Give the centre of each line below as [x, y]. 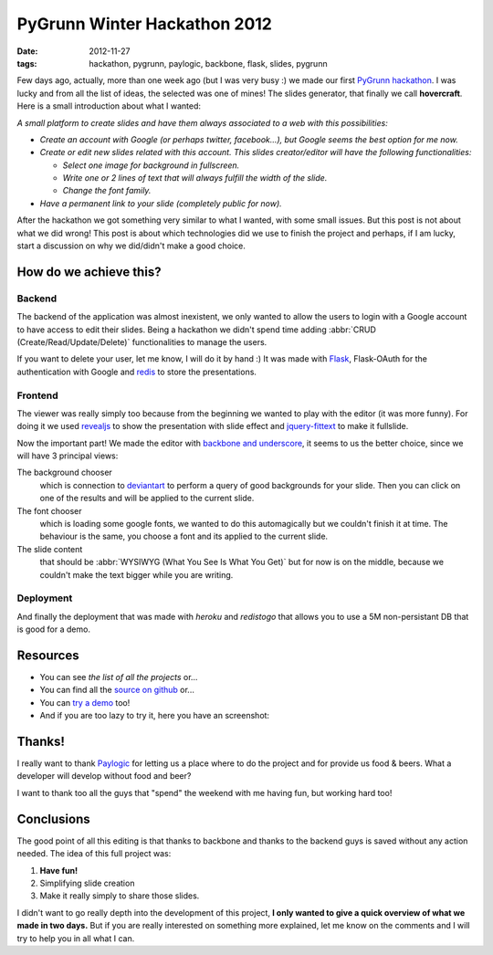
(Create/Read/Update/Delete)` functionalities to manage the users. [142, 341]
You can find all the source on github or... [117, 690]
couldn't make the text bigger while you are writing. [136, 574]
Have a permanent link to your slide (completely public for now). [161, 203]
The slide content [50, 549]
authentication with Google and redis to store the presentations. [137, 372]
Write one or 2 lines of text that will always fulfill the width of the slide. [195, 178]
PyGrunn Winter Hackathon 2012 [145, 24]
